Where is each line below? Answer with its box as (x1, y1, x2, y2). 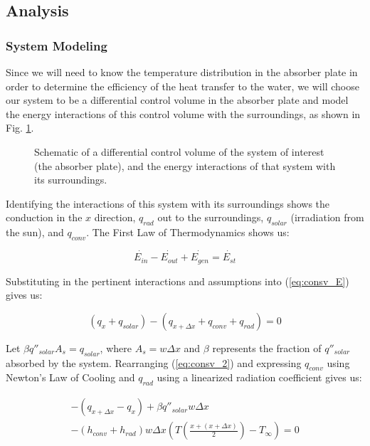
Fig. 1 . (6, 120, 34, 135)
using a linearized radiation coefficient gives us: (157, 370, 362, 385)
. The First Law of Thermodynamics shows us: (86, 225, 290, 240)
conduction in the (6, 210, 83, 225)
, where (100, 340, 132, 355)
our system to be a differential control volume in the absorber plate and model (6, 92, 349, 107)
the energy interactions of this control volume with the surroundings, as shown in (6, 106, 361, 121)
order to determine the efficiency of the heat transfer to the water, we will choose (6, 78, 359, 93)
